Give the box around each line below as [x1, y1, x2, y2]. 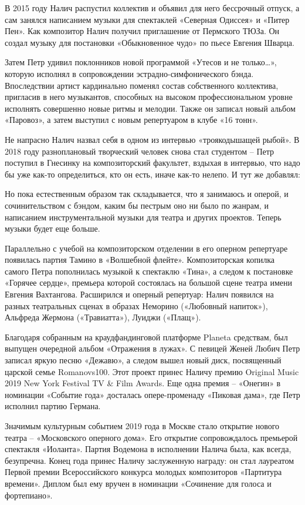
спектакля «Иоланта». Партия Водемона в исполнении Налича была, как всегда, [5, 443, 292, 455]
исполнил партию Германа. [5, 400, 101, 412]
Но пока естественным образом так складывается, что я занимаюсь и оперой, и [5, 188, 289, 200]
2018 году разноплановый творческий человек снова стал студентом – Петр [5, 145, 274, 157]
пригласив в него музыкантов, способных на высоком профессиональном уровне [5, 91, 293, 103]
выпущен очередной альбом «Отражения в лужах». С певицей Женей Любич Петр [5, 342, 300, 354]
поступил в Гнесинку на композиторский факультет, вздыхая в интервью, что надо [5, 156, 300, 169]
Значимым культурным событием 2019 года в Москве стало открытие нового [5, 420, 280, 432]
